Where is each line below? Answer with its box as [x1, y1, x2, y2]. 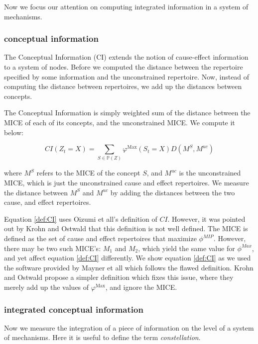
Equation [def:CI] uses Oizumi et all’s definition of [4, 213, 157, 224]
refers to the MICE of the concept [36, 168, 140, 178]
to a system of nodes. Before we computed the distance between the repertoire [4, 62, 243, 72]
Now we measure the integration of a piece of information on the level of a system [4, 322, 254, 333]
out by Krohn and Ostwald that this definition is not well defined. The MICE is [4, 223, 248, 234]
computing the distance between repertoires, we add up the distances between [4, 81, 242, 91]
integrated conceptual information [4, 303, 143, 315]
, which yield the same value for [138, 243, 235, 253]
